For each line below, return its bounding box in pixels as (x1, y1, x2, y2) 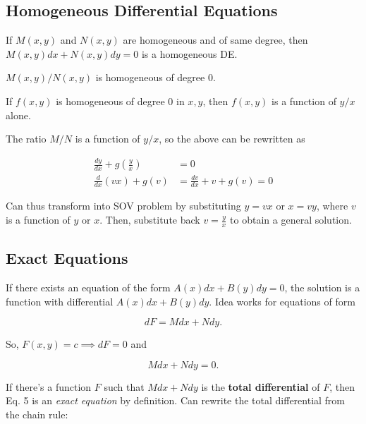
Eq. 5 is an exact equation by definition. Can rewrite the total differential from (6, 393, 346, 408)
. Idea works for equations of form (209, 293, 355, 308)
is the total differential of (201, 379, 320, 394)
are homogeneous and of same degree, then (123, 32, 308, 47)
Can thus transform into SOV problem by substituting (6, 198, 241, 213)
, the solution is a (284, 280, 360, 295)
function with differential (6, 293, 114, 308)
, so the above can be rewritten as (159, 131, 305, 146)
